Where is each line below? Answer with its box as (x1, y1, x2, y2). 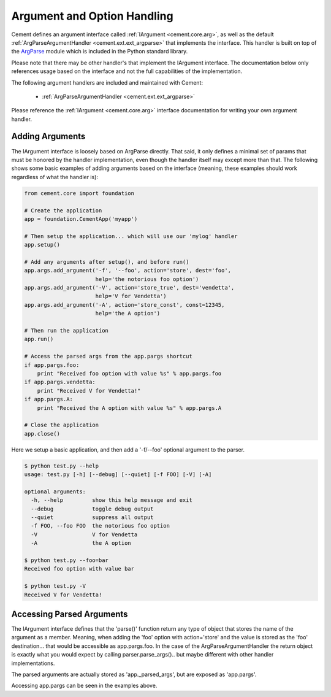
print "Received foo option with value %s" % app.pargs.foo (37, 370, 222, 377)
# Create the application (24, 207, 102, 214)
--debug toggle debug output (31, 505, 154, 512)
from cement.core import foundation (24, 190, 135, 196)
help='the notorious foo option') (95, 275, 199, 282)
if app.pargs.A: (24, 396, 74, 403)
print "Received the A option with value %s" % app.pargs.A (37, 404, 222, 411)
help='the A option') (95, 310, 161, 317)
